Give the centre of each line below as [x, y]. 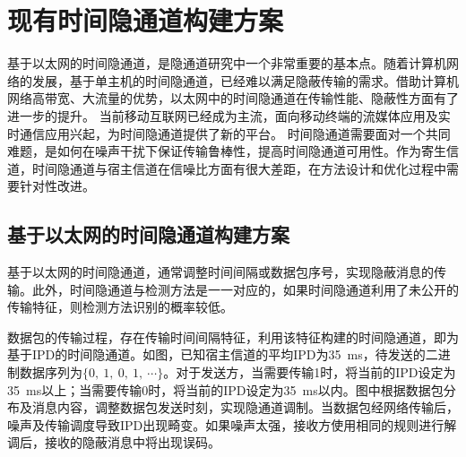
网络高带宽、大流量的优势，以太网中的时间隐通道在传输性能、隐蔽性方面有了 [233, 98]
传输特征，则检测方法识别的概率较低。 [120, 307]
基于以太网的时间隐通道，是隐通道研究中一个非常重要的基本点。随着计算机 [227, 63]
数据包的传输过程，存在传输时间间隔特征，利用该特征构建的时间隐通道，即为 [233, 336]
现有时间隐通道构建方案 [146, 20]
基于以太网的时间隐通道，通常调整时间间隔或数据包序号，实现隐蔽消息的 [220, 272]
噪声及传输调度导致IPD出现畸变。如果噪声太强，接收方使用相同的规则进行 [226, 424]
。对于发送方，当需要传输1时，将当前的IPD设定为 [310, 372]
